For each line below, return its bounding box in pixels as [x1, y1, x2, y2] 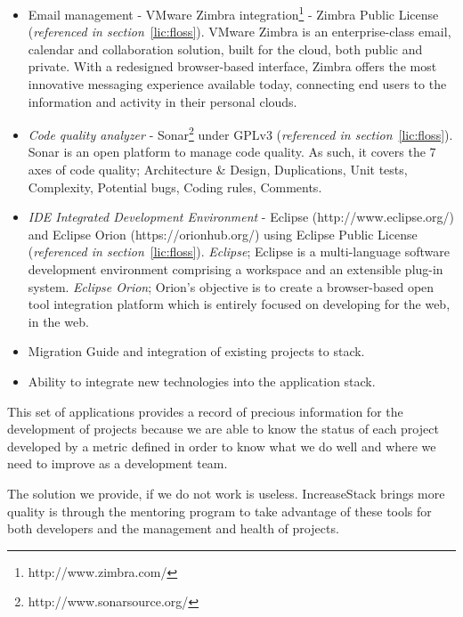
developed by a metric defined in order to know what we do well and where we [7, 436, 436, 455]
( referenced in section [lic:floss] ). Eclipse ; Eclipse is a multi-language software [28, 242, 450, 261]
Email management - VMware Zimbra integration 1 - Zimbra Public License [28, 3, 439, 23]
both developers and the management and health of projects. [7, 519, 339, 538]
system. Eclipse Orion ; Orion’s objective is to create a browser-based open [28, 277, 435, 296]
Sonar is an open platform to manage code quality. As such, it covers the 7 [28, 142, 436, 161]
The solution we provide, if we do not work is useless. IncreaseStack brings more [7, 483, 445, 502]
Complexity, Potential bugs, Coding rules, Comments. [28, 177, 322, 196]
